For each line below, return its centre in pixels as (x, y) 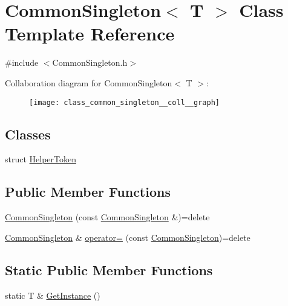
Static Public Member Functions (109, 269)
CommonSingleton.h (90, 62)
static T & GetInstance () (53, 295)
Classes (28, 134)
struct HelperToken (41, 159)
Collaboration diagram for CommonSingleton (89, 82)
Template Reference (90, 33)
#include (22, 62)
